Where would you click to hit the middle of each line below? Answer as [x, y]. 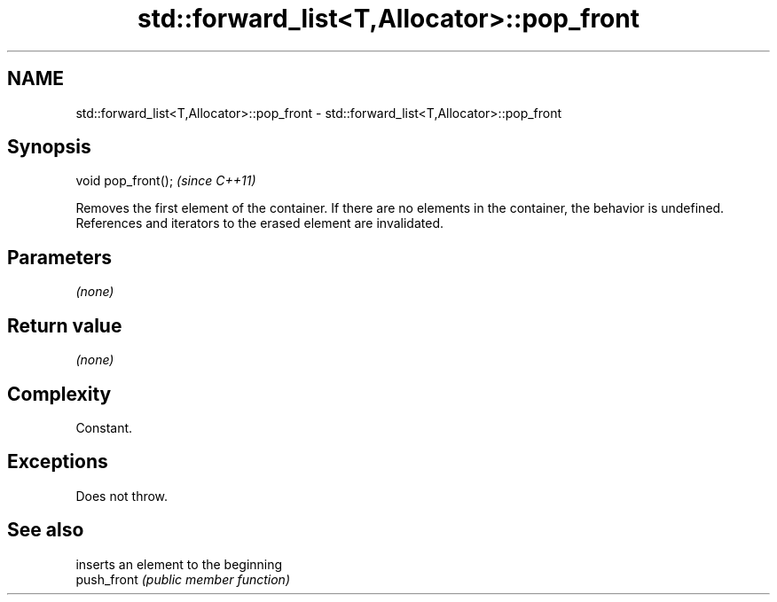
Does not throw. [122, 496]
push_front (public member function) [183, 579]
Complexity [59, 394]
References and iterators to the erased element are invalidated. [260, 223]
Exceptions [58, 462]
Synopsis [49, 147]
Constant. [104, 427]
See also [46, 530]
